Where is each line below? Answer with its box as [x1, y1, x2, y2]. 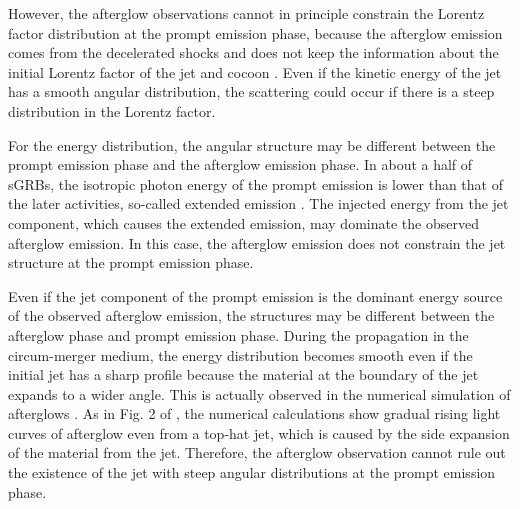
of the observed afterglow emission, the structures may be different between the [8, 305, 495, 326]
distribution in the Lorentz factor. [8, 100, 216, 121]
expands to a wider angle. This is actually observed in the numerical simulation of [8, 383, 511, 404]
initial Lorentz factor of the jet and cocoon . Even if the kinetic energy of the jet [8, 61, 502, 82]
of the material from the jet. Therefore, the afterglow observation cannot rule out [8, 442, 506, 463]
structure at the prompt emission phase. [8, 252, 254, 273]
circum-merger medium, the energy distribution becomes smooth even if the [8, 344, 473, 365]
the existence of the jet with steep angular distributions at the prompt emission [8, 462, 496, 483]
